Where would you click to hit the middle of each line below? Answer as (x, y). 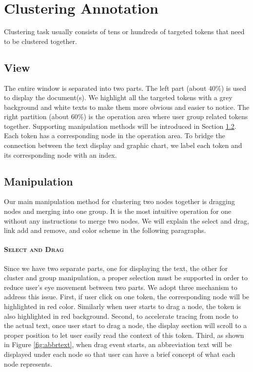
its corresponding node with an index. (60, 155)
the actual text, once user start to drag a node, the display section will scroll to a (126, 325)
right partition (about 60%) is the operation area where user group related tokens (126, 116)
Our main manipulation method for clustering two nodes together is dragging (119, 201)
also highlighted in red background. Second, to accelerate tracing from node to (121, 316)
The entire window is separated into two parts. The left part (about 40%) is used (125, 88)
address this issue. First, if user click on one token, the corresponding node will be (127, 297)
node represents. (28, 363)
